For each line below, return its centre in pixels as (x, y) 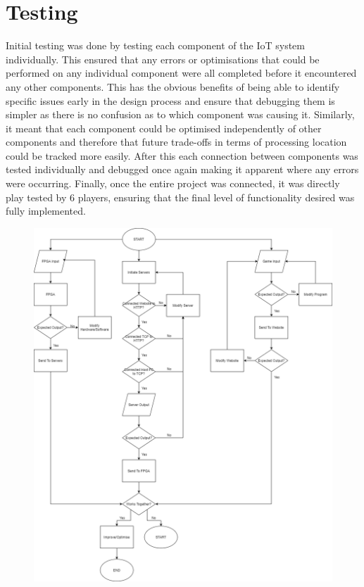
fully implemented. (46, 211)
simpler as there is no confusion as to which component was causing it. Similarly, (180, 114)
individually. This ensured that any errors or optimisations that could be (163, 59)
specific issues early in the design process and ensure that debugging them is (170, 100)
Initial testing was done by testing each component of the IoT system (155, 45)
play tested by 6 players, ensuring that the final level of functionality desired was (180, 197)
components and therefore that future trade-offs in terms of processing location (176, 142)
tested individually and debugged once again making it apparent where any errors (182, 169)
